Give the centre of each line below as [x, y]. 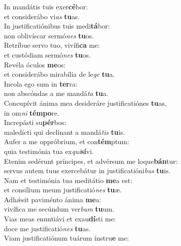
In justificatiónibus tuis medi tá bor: [57, 26]
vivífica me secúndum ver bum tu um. [59, 209]
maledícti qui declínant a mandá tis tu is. [65, 132]
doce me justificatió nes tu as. [47, 228]
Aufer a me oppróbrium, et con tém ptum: [67, 141]
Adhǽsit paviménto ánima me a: [53, 199]
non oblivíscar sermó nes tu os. [49, 35]
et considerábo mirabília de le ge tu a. [59, 74]
